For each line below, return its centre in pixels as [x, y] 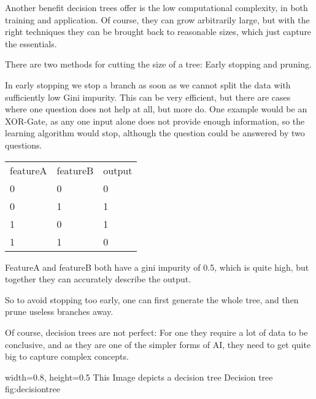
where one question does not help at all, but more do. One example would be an [156, 109]
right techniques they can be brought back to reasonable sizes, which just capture [158, 32]
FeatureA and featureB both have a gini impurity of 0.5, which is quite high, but [157, 267]
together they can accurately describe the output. [98, 279]
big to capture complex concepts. [67, 356]
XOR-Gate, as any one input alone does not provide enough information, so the [155, 121]
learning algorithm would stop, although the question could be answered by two [155, 133]
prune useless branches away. [59, 312]
